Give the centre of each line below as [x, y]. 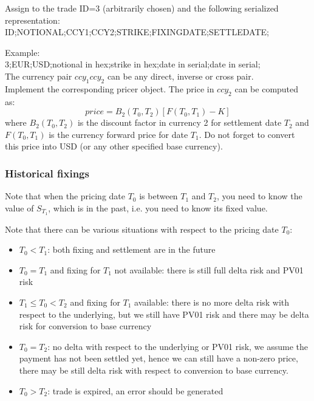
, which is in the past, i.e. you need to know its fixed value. [158, 207]
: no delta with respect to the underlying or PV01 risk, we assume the [178, 346]
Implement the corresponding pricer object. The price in [110, 88]
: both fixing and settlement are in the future [131, 249]
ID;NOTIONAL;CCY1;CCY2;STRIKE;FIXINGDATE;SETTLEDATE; [137, 32]
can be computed [267, 88]
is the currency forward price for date [118, 134]
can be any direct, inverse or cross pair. [180, 76]
